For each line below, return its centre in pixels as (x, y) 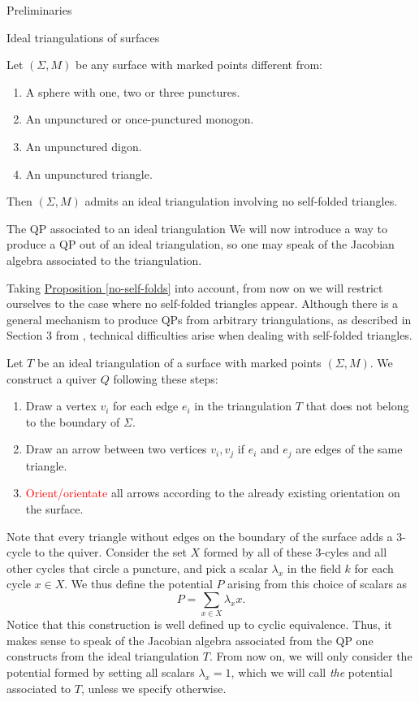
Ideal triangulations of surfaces (83, 37)
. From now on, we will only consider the (311, 656)
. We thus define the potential (138, 584)
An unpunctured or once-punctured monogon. (140, 119)
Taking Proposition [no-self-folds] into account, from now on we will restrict (195, 287)
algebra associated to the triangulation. (104, 260)
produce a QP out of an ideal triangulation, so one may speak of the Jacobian (201, 244)
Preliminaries (39, 10)
